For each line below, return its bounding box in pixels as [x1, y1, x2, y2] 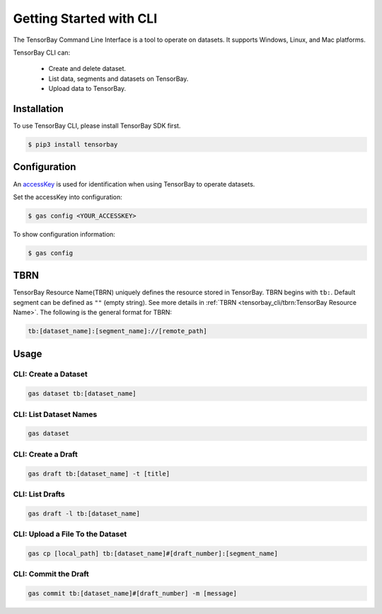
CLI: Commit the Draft [13, 569, 90, 579]
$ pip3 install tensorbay [28, 140, 118, 148]
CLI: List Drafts [13, 489, 65, 499]
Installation [13, 103, 64, 115]
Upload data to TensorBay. [48, 84, 127, 93]
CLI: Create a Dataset [13, 369, 88, 379]
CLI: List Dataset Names [13, 409, 98, 419]
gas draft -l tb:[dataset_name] [28, 509, 141, 518]
